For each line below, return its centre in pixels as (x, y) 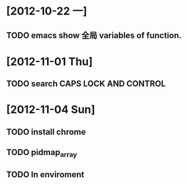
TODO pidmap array (42, 153)
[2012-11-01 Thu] (49, 61)
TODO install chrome (46, 132)
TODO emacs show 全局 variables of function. (94, 35)
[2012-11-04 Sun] (51, 109)
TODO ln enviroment (45, 174)
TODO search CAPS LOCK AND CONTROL (86, 84)
